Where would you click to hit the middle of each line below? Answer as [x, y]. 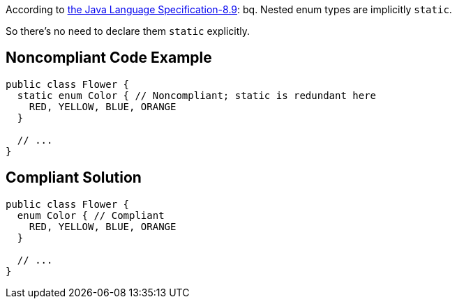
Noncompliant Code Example [109, 58]
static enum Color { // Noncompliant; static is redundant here [197, 95]
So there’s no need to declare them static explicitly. [128, 31]
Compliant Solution [74, 178]
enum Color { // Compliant [91, 215]
